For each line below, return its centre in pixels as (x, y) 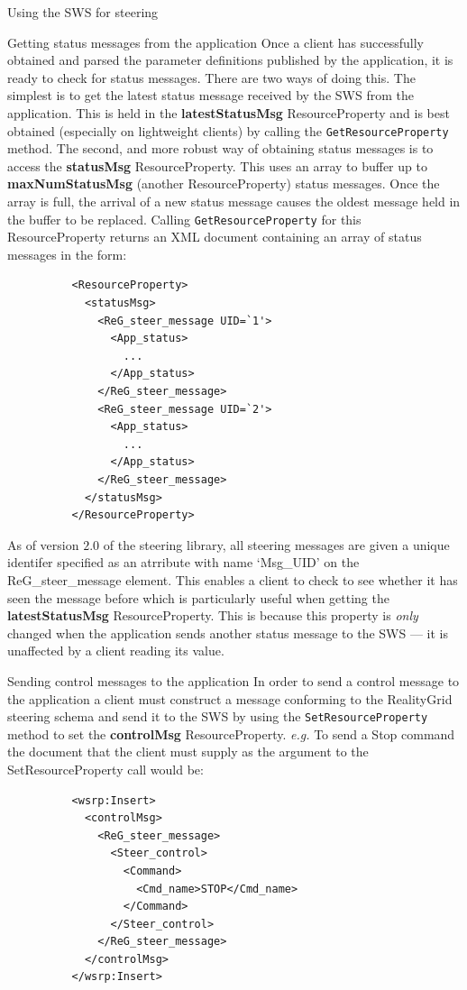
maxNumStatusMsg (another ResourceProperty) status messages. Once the (224, 183)
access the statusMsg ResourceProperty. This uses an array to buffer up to (217, 165)
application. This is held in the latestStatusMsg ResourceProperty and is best (229, 112)
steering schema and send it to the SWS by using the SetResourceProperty (218, 716)
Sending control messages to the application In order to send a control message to (233, 680)
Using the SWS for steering (83, 12)
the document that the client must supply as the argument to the (188, 752)
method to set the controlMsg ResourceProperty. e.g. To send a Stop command (231, 733)
